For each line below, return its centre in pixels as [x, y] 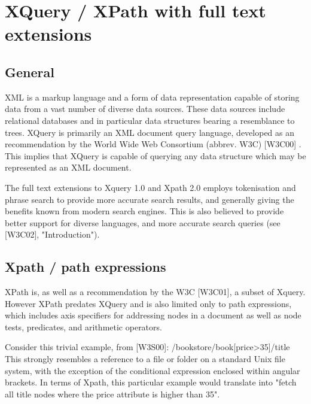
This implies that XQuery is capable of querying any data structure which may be [155, 155]
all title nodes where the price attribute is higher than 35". [112, 394]
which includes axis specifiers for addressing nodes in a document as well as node [153, 315]
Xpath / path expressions [86, 267]
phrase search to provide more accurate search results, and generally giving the [150, 199]
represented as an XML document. [68, 167]
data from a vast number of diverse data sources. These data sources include [145, 109]
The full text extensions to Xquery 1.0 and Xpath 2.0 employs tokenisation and [150, 187]
